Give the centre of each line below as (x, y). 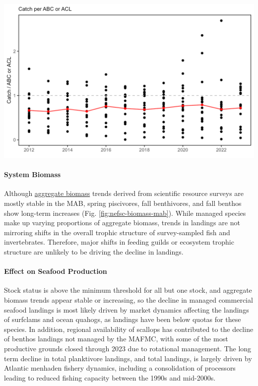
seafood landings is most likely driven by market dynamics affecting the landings (127, 309)
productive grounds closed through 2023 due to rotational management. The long (128, 348)
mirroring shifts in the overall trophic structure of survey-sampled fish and (117, 232)
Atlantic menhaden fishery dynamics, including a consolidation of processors (120, 368)
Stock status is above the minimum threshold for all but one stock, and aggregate (128, 290)
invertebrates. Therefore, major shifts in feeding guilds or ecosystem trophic (119, 242)
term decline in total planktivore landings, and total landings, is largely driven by (128, 358)
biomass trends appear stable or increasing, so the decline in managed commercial (129, 300)
